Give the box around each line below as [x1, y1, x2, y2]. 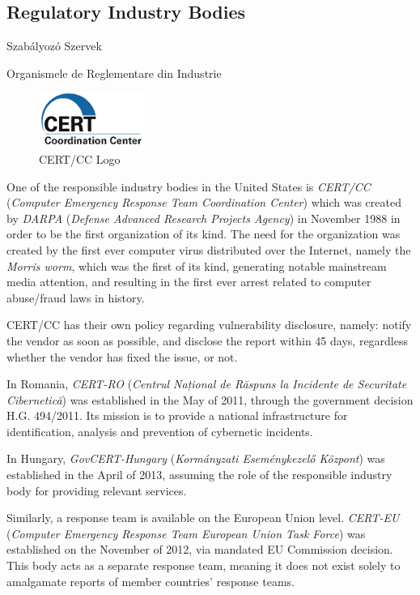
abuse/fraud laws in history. [6, 289, 145, 306]
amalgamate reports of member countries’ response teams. [6, 572, 295, 589]
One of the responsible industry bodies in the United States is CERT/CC [6, 178, 371, 195]
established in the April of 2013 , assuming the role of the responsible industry [6, 466, 392, 483]
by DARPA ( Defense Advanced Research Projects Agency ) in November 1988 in [6, 209, 401, 226]
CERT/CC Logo [39, 150, 121, 167]
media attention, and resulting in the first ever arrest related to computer [6, 273, 371, 290]
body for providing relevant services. [6, 482, 187, 499]
